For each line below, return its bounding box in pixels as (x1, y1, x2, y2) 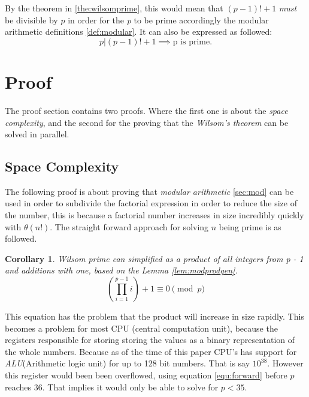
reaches (5, 380, 32, 393)
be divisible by (5, 13, 58, 26)
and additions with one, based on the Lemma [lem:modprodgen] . (5, 264, 238, 276)
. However (267, 357, 304, 369)
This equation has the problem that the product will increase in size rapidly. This (5, 310, 304, 323)
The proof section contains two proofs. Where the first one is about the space (5, 104, 288, 116)
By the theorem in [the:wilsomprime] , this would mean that (5, 2, 223, 14)
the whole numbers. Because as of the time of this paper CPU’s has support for (5, 345, 297, 357)
